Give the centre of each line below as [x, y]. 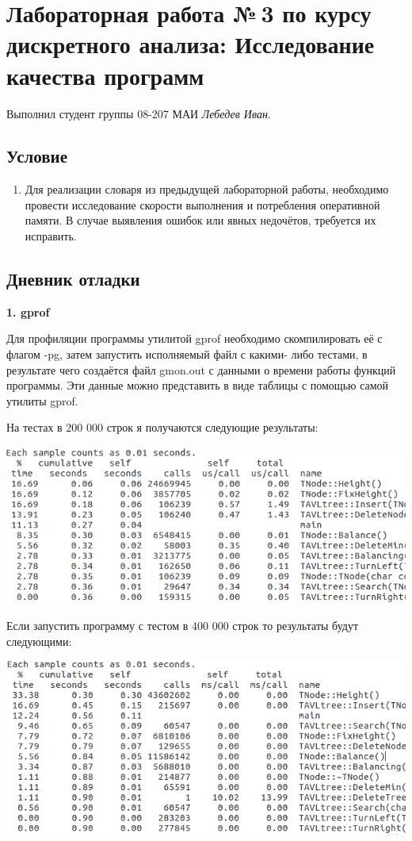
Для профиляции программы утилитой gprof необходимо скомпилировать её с [195, 338]
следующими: [39, 641]
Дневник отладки [73, 279]
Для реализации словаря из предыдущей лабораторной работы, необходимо [207, 189]
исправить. [51, 236]
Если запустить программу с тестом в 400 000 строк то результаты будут [183, 625]
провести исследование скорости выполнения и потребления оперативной [202, 204]
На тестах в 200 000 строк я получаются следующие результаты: [162, 427]
